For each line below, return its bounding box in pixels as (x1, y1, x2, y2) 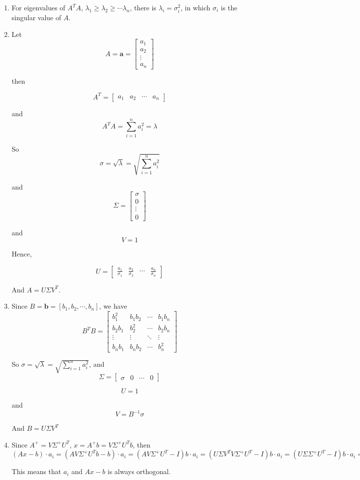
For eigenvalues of (11, 2, 65, 12)
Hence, (11, 249, 32, 259)
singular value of (11, 12, 61, 23)
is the (221, 2, 238, 12)
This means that (11, 466, 61, 477)
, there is (130, 2, 156, 12)
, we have (99, 301, 127, 311)
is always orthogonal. (107, 466, 171, 477)
